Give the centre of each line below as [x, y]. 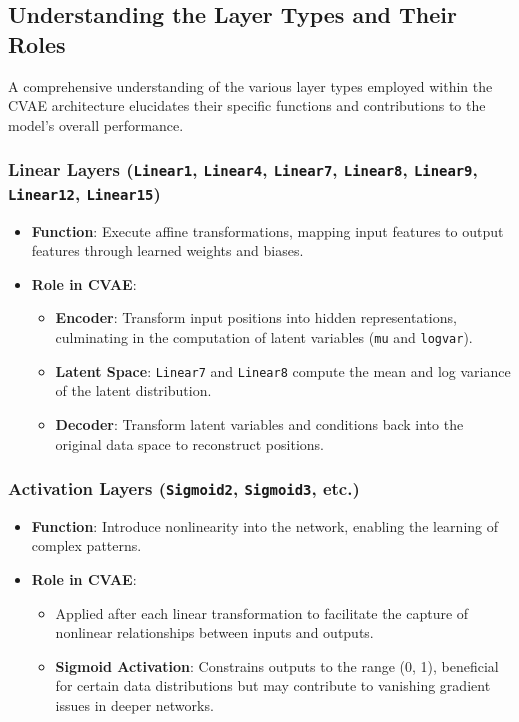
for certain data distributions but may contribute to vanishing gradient [273, 685]
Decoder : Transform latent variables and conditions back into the [259, 423]
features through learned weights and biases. [167, 250]
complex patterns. [86, 545]
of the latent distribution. [133, 390]
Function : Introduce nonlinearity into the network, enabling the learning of [265, 525]
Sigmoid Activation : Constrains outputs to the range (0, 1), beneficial [277, 665]
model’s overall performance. [96, 124]
